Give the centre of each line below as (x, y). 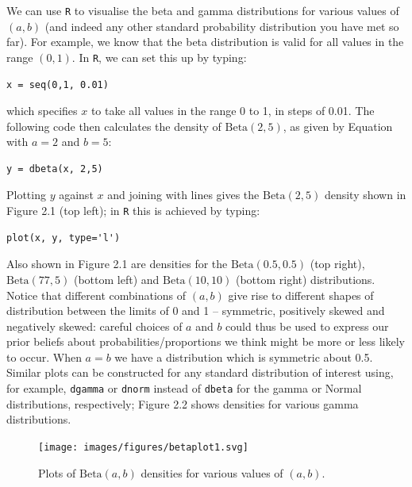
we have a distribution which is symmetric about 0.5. (244, 357)
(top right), (337, 264)
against (76, 195)
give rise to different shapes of (301, 295)
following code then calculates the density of (114, 126)
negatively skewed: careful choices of (94, 326)
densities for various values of (212, 472)
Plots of (57, 472)
